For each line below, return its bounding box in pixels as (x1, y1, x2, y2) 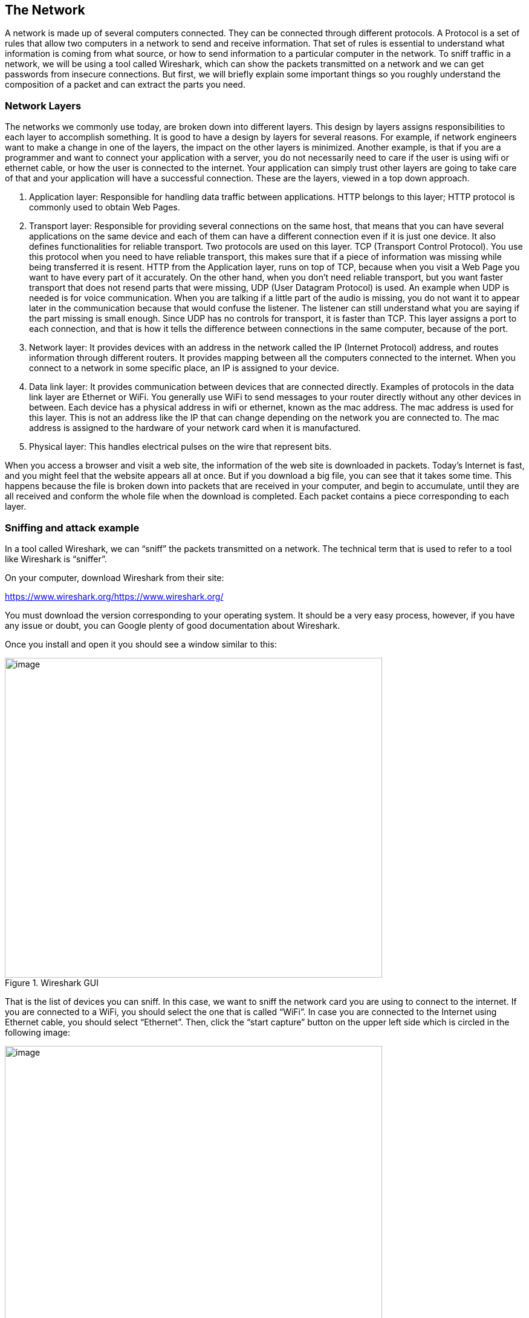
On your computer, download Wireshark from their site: (5, 572, 224, 583)
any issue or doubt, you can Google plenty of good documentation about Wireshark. (5, 620, 340, 631)
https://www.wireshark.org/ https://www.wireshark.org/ (5, 591, 224, 602)
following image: (5, 1027, 71, 1037)
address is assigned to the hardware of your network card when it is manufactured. (29, 423, 361, 433)
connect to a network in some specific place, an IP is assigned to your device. (29, 363, 339, 374)
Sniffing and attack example (5, 521, 140, 534)
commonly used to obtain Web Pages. (29, 202, 180, 213)
